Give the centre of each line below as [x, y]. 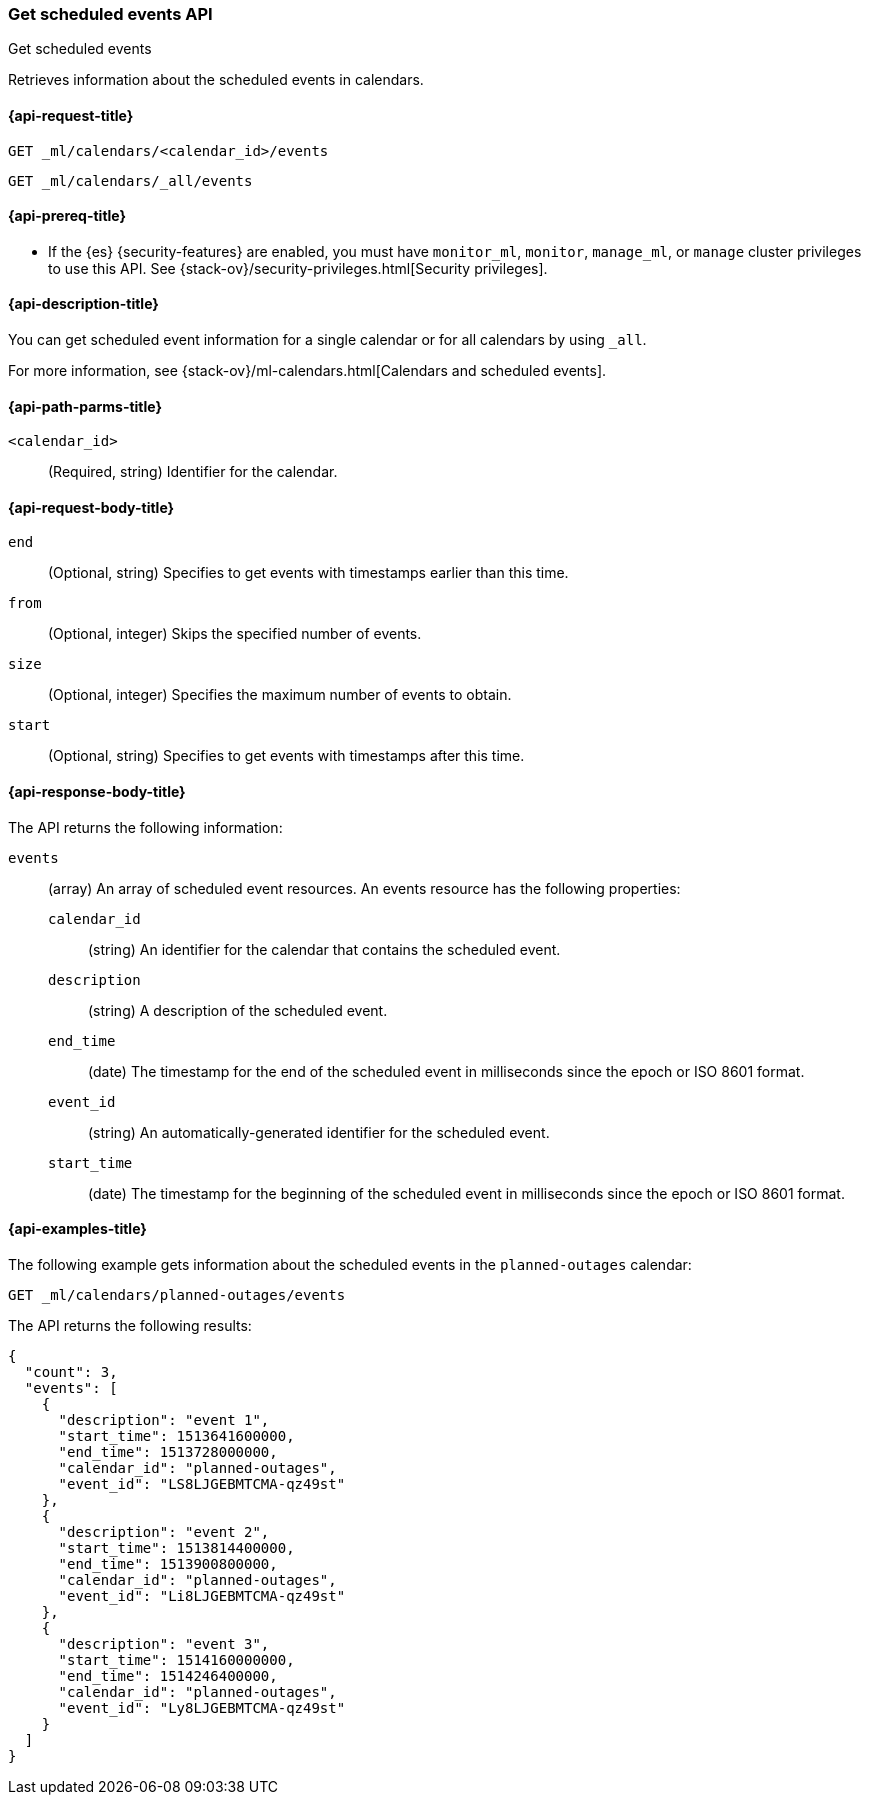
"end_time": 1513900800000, [168, 1563]
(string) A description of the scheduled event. [238, 1010]
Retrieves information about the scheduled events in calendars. [216, 80]
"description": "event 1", [164, 1419]
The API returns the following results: [130, 1325]
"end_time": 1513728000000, [168, 1451]
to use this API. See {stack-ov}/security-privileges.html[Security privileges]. [298, 268]
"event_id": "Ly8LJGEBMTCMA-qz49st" [202, 1707]
